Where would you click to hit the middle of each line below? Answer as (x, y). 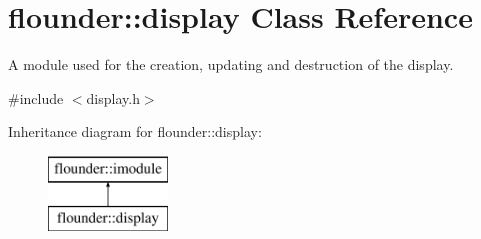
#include (36, 97)
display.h (113, 97)
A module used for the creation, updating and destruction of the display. (231, 64)
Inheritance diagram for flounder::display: (135, 131)
